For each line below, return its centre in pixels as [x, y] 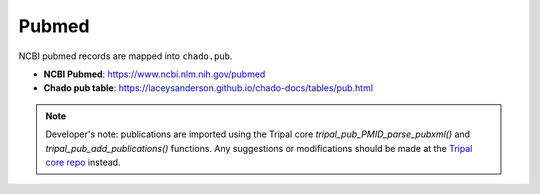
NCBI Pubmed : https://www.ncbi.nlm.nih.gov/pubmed [154, 74]
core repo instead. [83, 162]
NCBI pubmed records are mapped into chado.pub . [125, 56]
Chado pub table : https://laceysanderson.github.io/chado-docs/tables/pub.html [208, 88]
